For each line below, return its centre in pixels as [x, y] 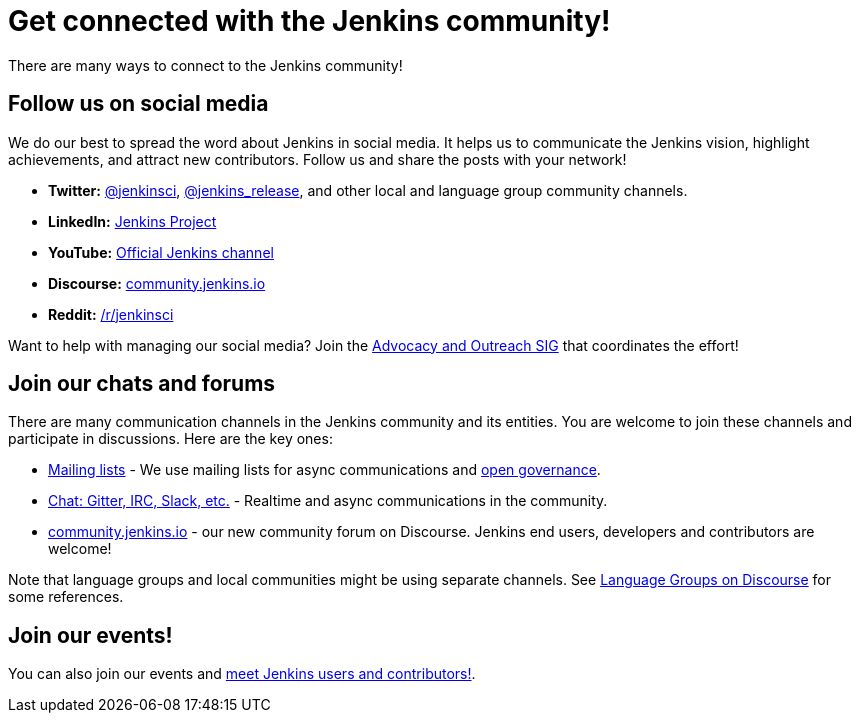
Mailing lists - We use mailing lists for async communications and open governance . [324, 470]
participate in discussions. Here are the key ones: [170, 439]
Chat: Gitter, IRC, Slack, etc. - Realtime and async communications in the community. [328, 501]
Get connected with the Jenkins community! [309, 21]
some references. [66, 597]
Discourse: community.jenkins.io [157, 283]
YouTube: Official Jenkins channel [161, 252]
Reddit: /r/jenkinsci [111, 314]
